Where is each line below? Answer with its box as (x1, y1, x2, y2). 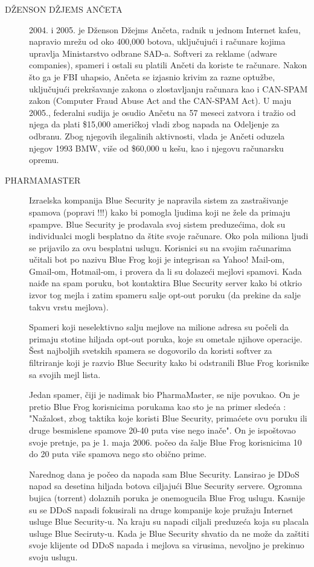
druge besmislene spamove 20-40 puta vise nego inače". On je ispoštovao (29, 424, 296, 436)
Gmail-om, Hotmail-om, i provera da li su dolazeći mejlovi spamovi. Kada (29, 264, 302, 277)
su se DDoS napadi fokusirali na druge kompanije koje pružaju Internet (29, 503, 293, 516)
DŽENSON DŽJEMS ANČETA (5, 3, 123, 15)
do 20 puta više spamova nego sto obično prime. (29, 447, 207, 460)
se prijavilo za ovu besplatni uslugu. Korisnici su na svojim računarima (29, 241, 292, 254)
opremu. (29, 153, 59, 166)
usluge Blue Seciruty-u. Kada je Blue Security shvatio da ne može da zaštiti (29, 527, 309, 539)
